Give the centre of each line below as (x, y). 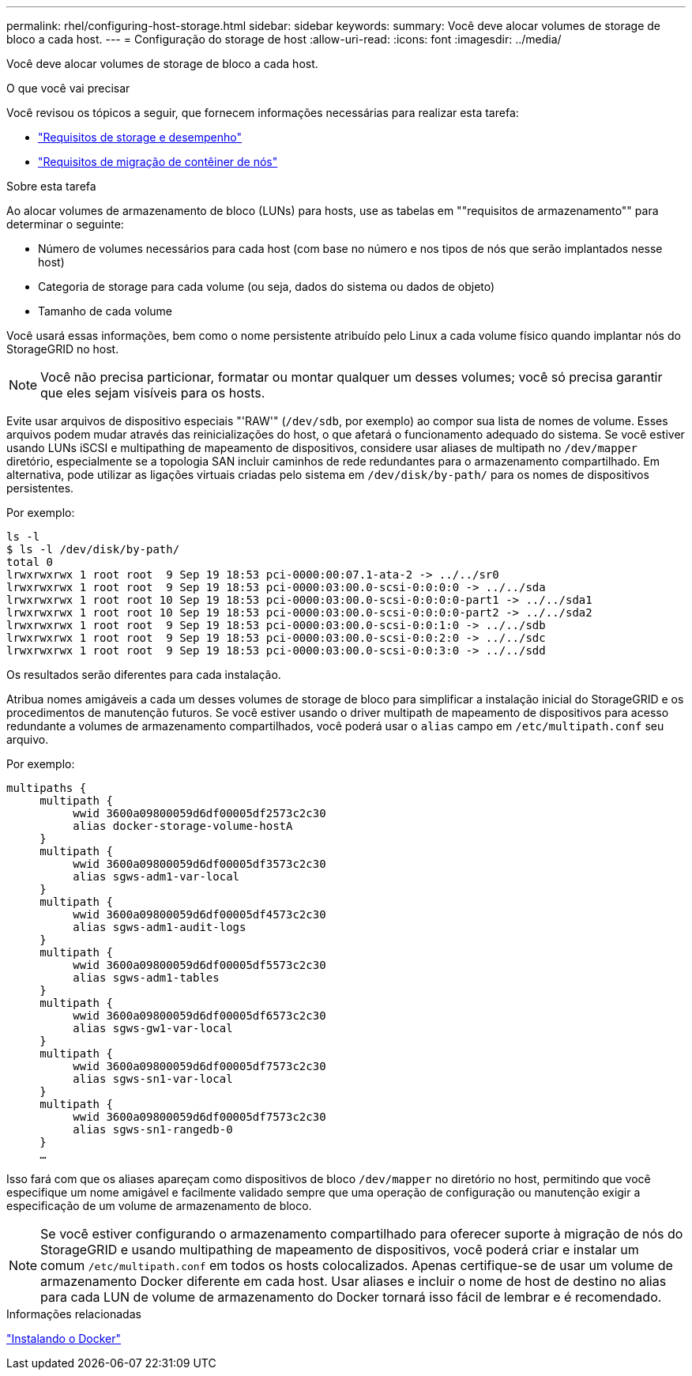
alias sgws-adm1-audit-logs (160, 927)
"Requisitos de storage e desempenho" (140, 137)
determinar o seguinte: (65, 224)
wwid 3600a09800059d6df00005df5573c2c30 (199, 965)
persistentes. (40, 488)
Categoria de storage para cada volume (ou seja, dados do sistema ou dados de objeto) (267, 287)
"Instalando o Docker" (64, 1338)
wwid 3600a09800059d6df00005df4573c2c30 (199, 914)
